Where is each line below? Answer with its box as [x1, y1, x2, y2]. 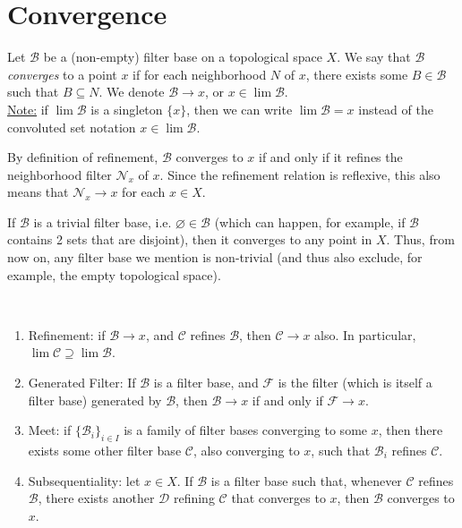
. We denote [98, 82, 165, 101]
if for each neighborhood [133, 64, 267, 83]
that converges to [231, 489, 326, 507]
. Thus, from [386, 230, 455, 249]
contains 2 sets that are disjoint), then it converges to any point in [7, 230, 372, 249]
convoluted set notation [7, 117, 136, 136]
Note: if [7, 99, 48, 118]
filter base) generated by [28, 390, 162, 409]
